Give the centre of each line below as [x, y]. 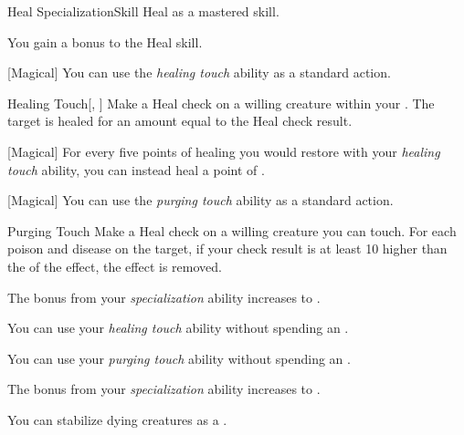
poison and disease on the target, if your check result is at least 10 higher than [227, 249]
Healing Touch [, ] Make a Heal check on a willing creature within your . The [221, 103]
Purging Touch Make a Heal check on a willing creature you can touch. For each [232, 230]
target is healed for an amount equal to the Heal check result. [180, 121]
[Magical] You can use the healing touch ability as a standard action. [199, 72]
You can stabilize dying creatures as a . [117, 419]
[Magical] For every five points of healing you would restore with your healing [224, 151]
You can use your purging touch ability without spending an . [179, 358]
